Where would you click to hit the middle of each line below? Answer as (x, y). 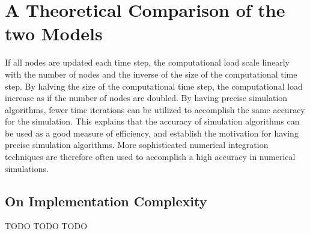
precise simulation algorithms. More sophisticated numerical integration (137, 145)
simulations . (27, 168)
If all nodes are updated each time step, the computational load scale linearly (147, 62)
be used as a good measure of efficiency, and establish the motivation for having (152, 133)
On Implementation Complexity (106, 201)
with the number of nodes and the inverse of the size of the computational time (151, 74)
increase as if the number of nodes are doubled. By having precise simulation (146, 98)
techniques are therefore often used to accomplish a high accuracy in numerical (150, 157)
